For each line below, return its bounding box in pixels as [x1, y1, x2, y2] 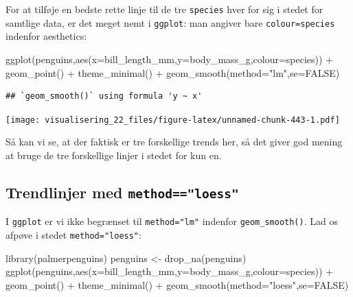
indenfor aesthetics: [5, 29, 87, 43]
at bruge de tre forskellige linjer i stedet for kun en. [5, 147, 222, 162]
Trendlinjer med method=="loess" [5, 181, 239, 202]
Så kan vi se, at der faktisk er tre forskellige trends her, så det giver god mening [5, 134, 343, 149]
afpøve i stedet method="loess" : [5, 227, 141, 241]
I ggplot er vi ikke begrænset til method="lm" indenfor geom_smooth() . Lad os [5, 214, 338, 228]
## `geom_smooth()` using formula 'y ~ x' [5, 91, 203, 102]
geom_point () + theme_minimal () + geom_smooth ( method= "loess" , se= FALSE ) [5, 277, 349, 292]
